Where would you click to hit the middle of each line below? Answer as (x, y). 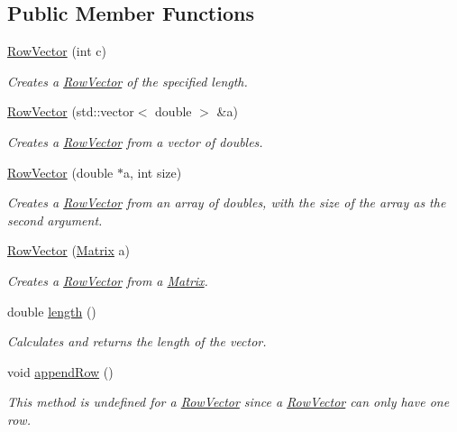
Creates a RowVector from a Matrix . (108, 280)
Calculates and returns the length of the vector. (137, 341)
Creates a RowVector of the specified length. (128, 81)
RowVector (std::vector (71, 111)
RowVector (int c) (57, 51)
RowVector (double (60, 172)
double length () (52, 311)
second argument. (55, 220)
